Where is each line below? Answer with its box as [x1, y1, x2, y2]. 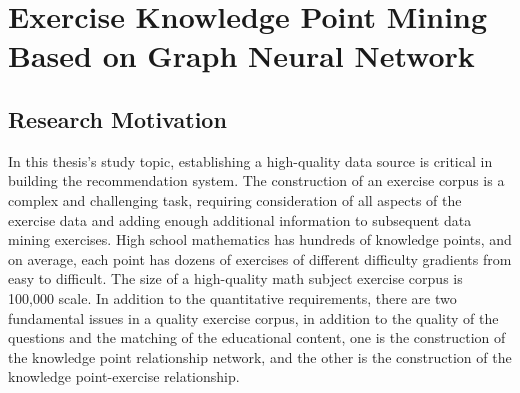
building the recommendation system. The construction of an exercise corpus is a [8, 170, 505, 191]
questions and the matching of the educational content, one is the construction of [8, 327, 506, 348]
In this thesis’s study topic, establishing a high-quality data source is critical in [8, 150, 493, 171]
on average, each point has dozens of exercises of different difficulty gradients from [8, 248, 512, 269]
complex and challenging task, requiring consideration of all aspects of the [8, 189, 462, 210]
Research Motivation [8, 103, 227, 134]
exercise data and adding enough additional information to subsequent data [8, 209, 472, 230]
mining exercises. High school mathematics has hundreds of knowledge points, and [8, 229, 512, 250]
